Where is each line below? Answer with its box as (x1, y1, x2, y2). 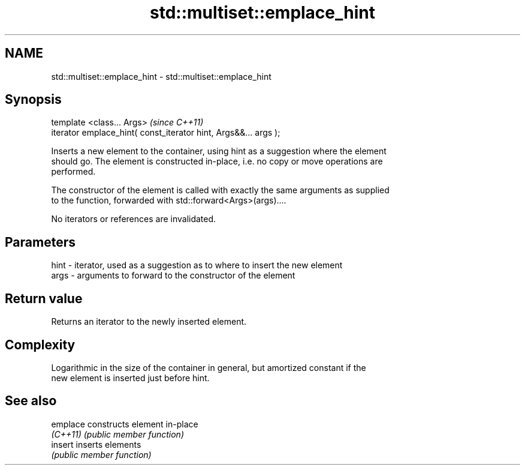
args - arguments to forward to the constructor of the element (51, 270, 295, 281)
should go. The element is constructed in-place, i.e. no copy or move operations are (51, 156, 383, 167)
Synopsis (5, 92, 62, 107)
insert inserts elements (51, 439, 141, 450)
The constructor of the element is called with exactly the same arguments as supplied (51, 185, 390, 196)
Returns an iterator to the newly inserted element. (51, 316, 247, 327)
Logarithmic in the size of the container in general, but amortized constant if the (51, 362, 366, 373)
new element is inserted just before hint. (51, 372, 210, 383)
